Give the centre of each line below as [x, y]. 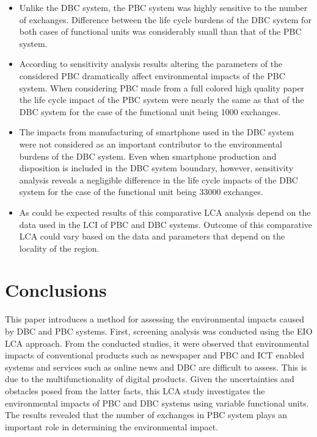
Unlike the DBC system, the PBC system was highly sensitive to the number [163, 7]
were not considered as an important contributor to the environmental [151, 144]
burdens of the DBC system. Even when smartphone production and [148, 156]
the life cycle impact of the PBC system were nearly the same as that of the [162, 100]
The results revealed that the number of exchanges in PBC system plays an [146, 415]
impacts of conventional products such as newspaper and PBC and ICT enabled [155, 355]
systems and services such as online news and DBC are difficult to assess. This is [156, 367]
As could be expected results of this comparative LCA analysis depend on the [165, 212]
